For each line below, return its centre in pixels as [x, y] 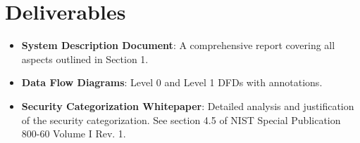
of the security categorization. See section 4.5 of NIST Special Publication [181, 120]
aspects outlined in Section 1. [85, 59]
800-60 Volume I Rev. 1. [74, 134]
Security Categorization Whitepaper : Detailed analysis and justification [188, 105]
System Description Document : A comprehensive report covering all [178, 45]
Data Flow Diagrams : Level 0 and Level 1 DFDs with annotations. [172, 82]
